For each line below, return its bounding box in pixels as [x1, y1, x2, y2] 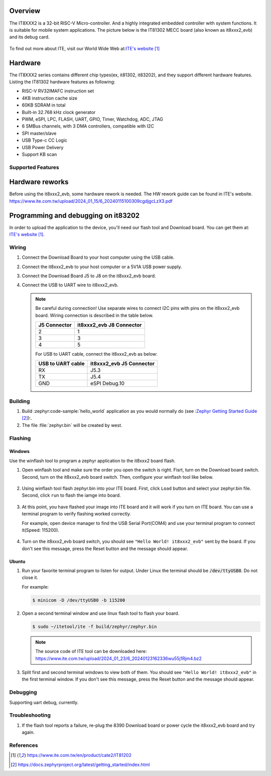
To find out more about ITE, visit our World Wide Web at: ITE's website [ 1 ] [9, 45, 160, 51]
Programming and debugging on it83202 [9, 211, 140, 219]
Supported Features [9, 164, 60, 171]
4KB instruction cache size [22, 95, 78, 101]
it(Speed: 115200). [22, 527, 60, 533]
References [9, 741, 38, 748]
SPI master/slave [22, 130, 57, 136]
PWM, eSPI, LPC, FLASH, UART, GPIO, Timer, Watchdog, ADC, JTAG [22, 116, 163, 122]
